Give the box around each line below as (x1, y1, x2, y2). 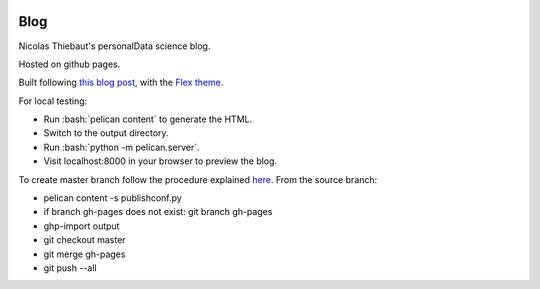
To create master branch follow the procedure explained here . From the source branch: (18, 173, 378, 185)
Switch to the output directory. (43, 127, 169, 139)
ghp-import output (43, 220, 120, 232)
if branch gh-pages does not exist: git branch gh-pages (43, 206, 273, 218)
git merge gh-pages (43, 248, 126, 260)
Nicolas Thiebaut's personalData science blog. (18, 40, 211, 52)
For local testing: (18, 95, 88, 107)
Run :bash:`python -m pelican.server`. (43, 141, 200, 153)
